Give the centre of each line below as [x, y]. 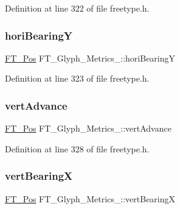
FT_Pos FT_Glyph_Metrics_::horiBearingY [90, 58]
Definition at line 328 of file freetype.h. [77, 148]
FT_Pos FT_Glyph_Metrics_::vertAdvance [88, 128]
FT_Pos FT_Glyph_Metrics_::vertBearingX [90, 198]
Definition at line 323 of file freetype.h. [77, 78]
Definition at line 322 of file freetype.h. [77, 8]
